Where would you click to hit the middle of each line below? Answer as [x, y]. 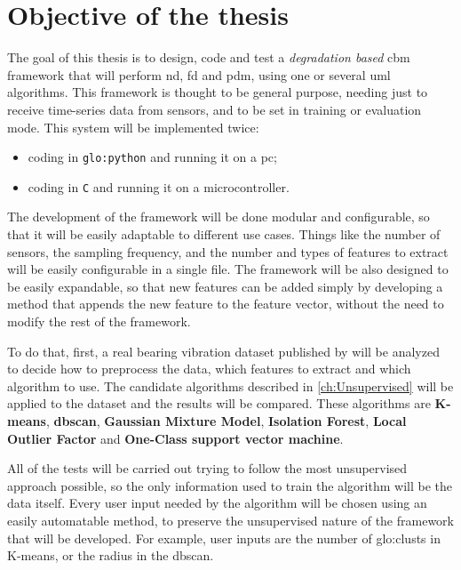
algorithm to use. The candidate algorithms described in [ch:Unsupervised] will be [230, 385]
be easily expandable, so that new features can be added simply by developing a [225, 286]
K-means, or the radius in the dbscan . [111, 555]
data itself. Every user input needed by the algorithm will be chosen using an [217, 503]
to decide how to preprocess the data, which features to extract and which [209, 369]
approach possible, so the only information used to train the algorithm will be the [230, 485]
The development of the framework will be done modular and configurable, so [219, 217]
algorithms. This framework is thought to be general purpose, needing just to [218, 92]
